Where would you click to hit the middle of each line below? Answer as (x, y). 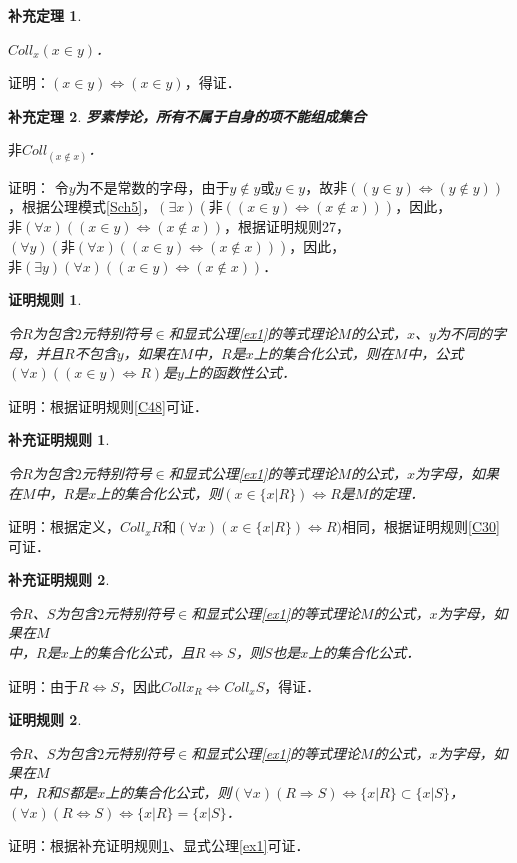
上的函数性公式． (239, 372)
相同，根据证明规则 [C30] (421, 526)
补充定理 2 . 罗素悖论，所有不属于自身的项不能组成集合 (187, 115)
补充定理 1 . (45, 15)
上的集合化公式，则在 (323, 352)
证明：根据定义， (64, 526)
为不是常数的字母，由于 (152, 186)
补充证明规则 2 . (59, 579)
